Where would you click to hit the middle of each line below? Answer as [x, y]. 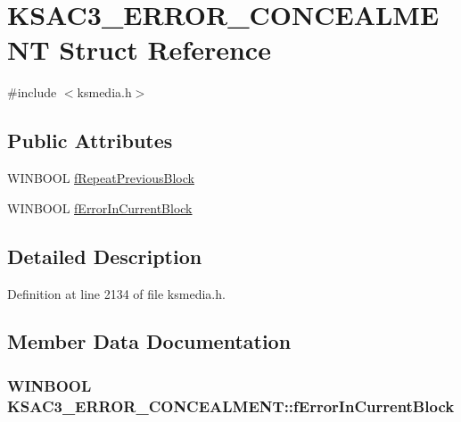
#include [32, 92]
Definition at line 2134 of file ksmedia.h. [116, 293]
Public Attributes [90, 141]
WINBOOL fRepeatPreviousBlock [101, 178]
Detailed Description [105, 256]
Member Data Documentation [149, 341]
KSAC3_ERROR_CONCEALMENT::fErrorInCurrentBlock [231, 405]
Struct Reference [165, 50]
